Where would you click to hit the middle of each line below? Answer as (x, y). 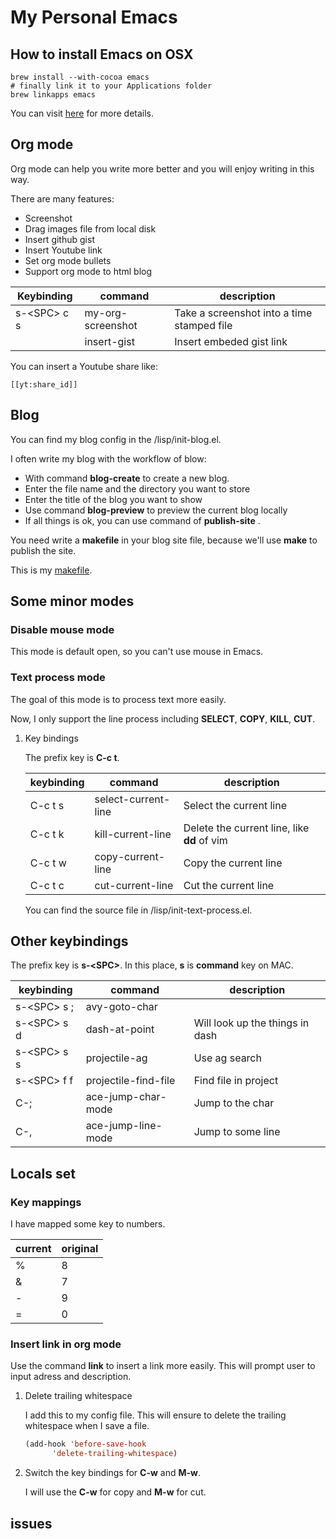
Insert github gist (59, 239)
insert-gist (109, 341)
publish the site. (43, 550)
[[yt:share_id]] (44, 384)
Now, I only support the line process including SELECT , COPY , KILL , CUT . (163, 718)
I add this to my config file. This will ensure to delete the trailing (155, 1415)
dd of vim (205, 840)
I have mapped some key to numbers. (88, 1224)
